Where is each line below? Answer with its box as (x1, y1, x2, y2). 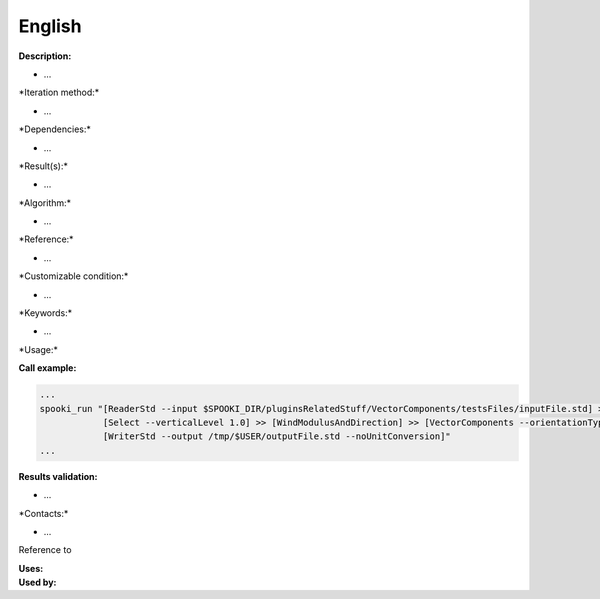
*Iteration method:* (18, 86, 100, 99)
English (18, 15, 82, 37)
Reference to (18, 544, 72, 556)
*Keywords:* (18, 307, 73, 319)
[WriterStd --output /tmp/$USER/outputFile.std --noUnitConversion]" (102, 431, 452, 442)
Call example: (18, 362, 77, 374)
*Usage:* (18, 343, 59, 355)
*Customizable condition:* (18, 270, 129, 282)
